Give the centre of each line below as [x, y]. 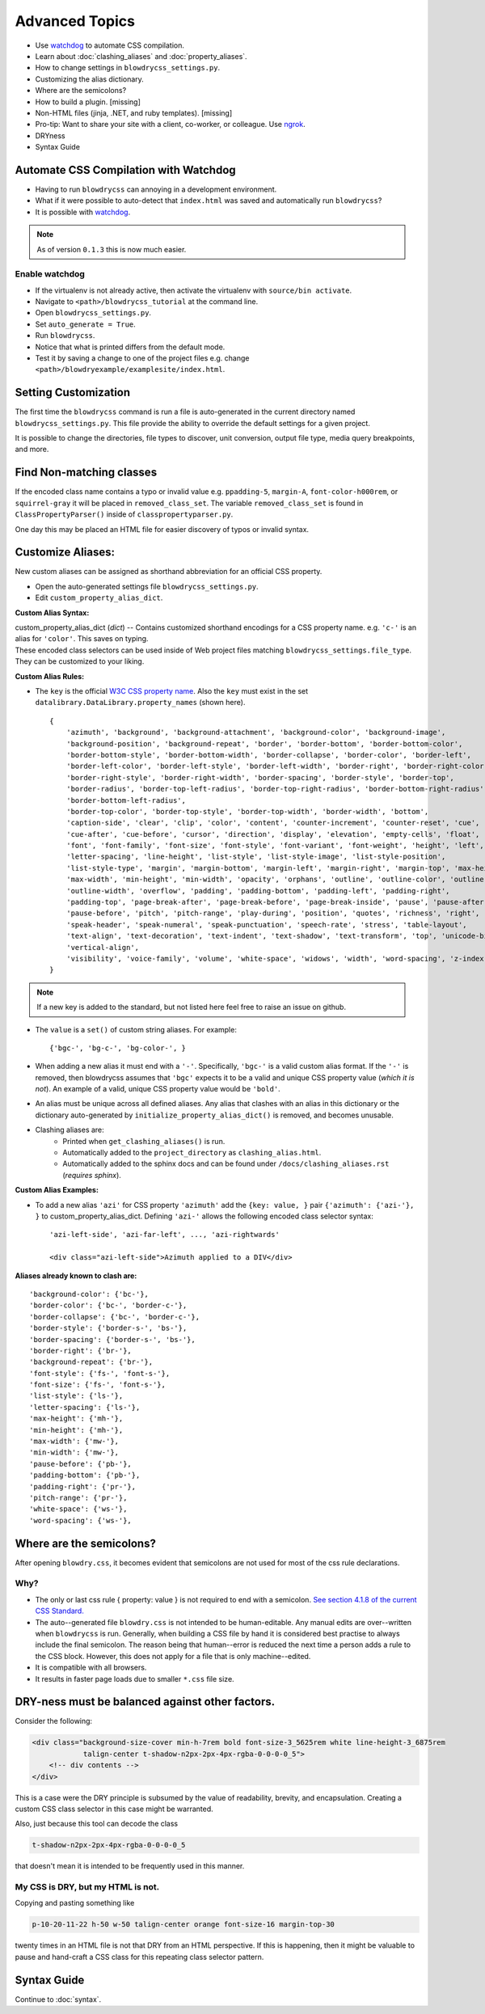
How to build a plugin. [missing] [88, 102]
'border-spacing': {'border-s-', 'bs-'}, [112, 1339]
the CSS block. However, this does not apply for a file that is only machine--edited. [173, 1656]
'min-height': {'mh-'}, [76, 1430]
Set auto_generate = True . [86, 324]
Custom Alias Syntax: [52, 612]
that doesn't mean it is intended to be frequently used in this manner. [130, 1866]
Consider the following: [54, 1721]
